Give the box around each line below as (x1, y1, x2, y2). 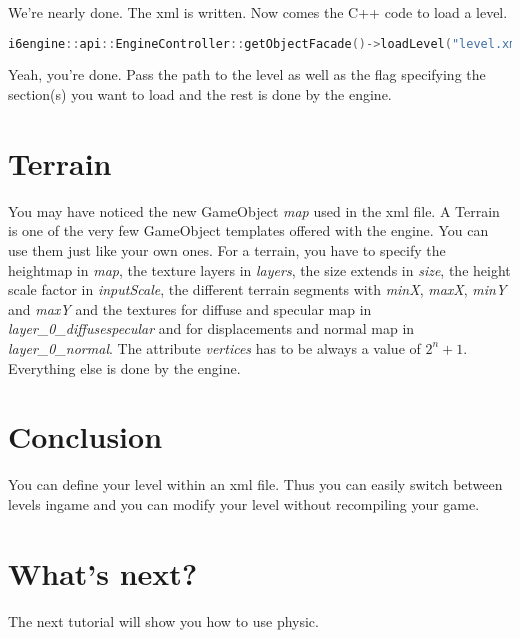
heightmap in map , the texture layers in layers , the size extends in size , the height (8, 259, 511, 280)
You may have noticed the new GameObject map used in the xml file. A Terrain (8, 200, 500, 221)
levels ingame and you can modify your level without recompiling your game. (8, 493, 480, 514)
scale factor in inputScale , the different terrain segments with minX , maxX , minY (8, 279, 507, 300)
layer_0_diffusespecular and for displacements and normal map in (8, 318, 415, 339)
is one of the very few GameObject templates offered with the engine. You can (8, 220, 489, 241)
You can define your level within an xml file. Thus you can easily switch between (8, 474, 503, 495)
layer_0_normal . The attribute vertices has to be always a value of (8, 337, 421, 358)
